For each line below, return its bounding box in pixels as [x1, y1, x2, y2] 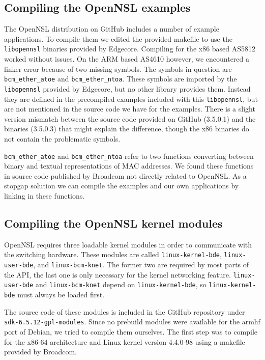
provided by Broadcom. [4, 346, 77, 357]
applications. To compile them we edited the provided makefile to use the [4, 33, 232, 44]
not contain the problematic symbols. [4, 133, 121, 144]
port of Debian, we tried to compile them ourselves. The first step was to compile [4, 326, 258, 337]
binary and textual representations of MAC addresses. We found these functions [4, 160, 254, 171]
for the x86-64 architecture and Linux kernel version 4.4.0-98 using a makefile [4, 336, 245, 347]
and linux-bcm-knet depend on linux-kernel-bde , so [35, 279, 207, 290]
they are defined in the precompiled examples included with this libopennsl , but [4, 93, 258, 104]
